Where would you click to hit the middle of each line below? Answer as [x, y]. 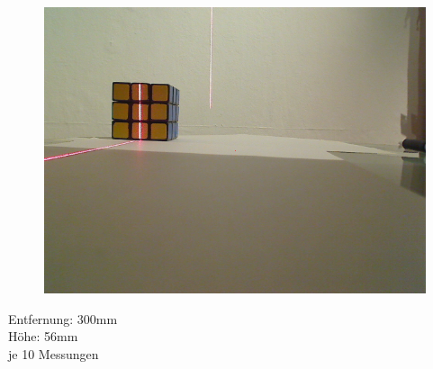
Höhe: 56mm [43, 336]
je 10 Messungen [54, 353]
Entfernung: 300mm [63, 318]
